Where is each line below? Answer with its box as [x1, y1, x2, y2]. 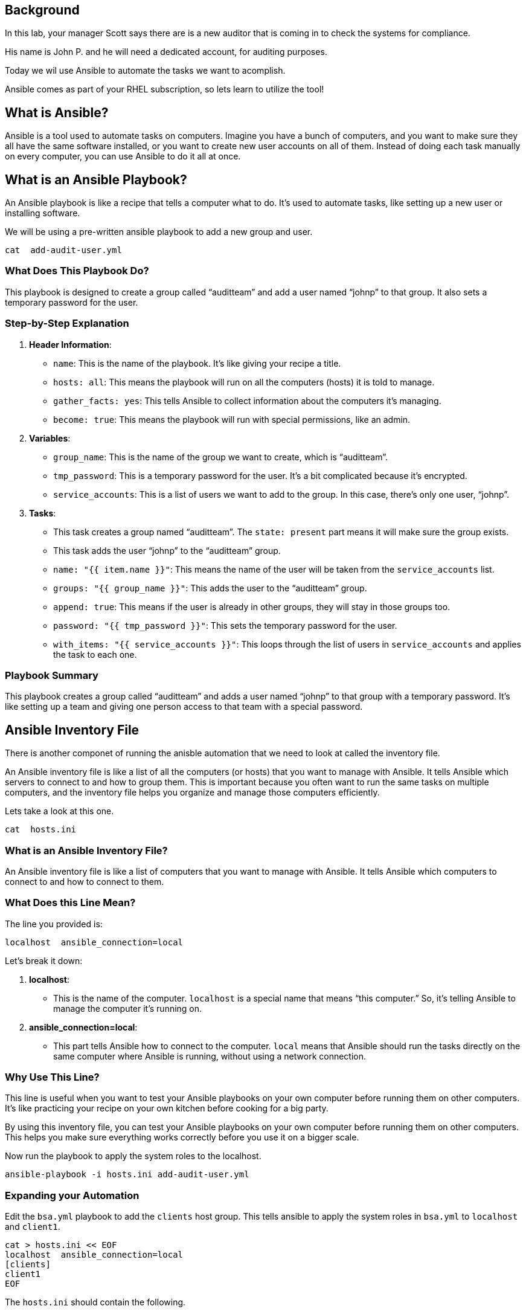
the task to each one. [53, 649, 137, 660]
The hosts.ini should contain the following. [5, 1297, 186, 1308]
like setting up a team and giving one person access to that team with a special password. [5, 701, 363, 712]
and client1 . [5, 1221, 60, 1232]
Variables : [29, 433, 71, 443]
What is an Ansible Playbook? [5, 172, 187, 187]
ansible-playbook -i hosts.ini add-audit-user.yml [5, 1169, 249, 1180]
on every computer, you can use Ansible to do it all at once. [5, 151, 241, 162]
